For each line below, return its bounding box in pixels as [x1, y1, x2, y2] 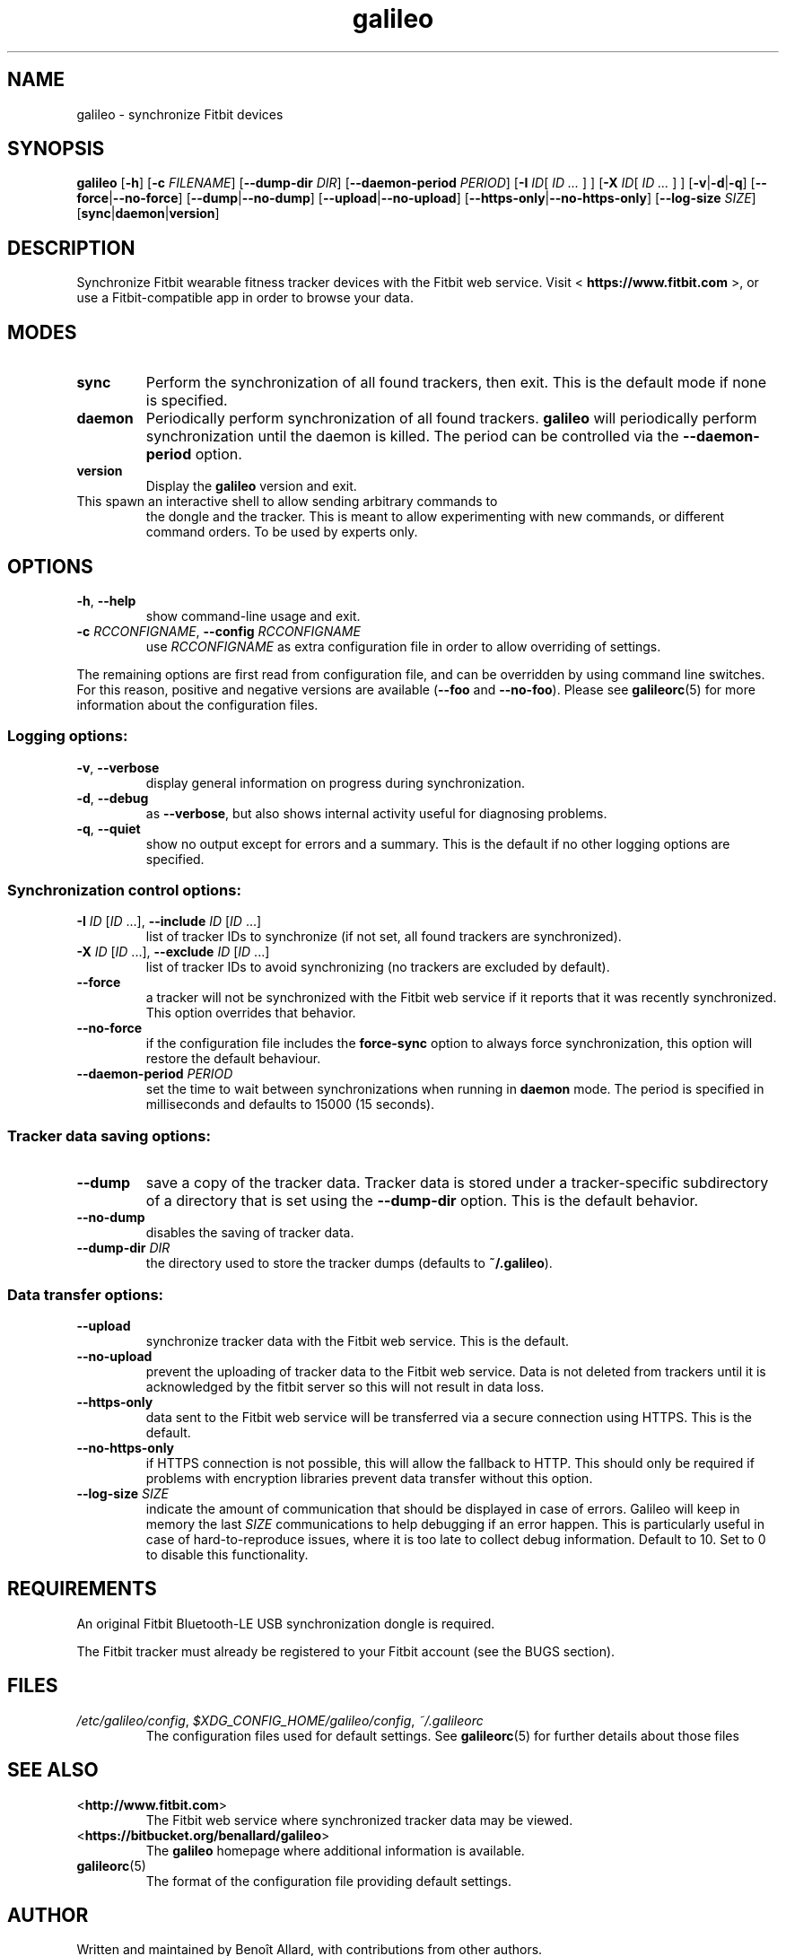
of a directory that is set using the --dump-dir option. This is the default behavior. [145, 1192, 699, 1210]
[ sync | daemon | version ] [76, 205, 220, 222]
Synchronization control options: [7, 881, 241, 900]
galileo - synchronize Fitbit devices [76, 106, 284, 122]
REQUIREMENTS [7, 1577, 157, 1601]
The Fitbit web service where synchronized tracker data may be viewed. [145, 1812, 573, 1828]
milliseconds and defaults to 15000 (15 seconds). [145, 1096, 435, 1113]
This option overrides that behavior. [145, 1005, 356, 1021]
